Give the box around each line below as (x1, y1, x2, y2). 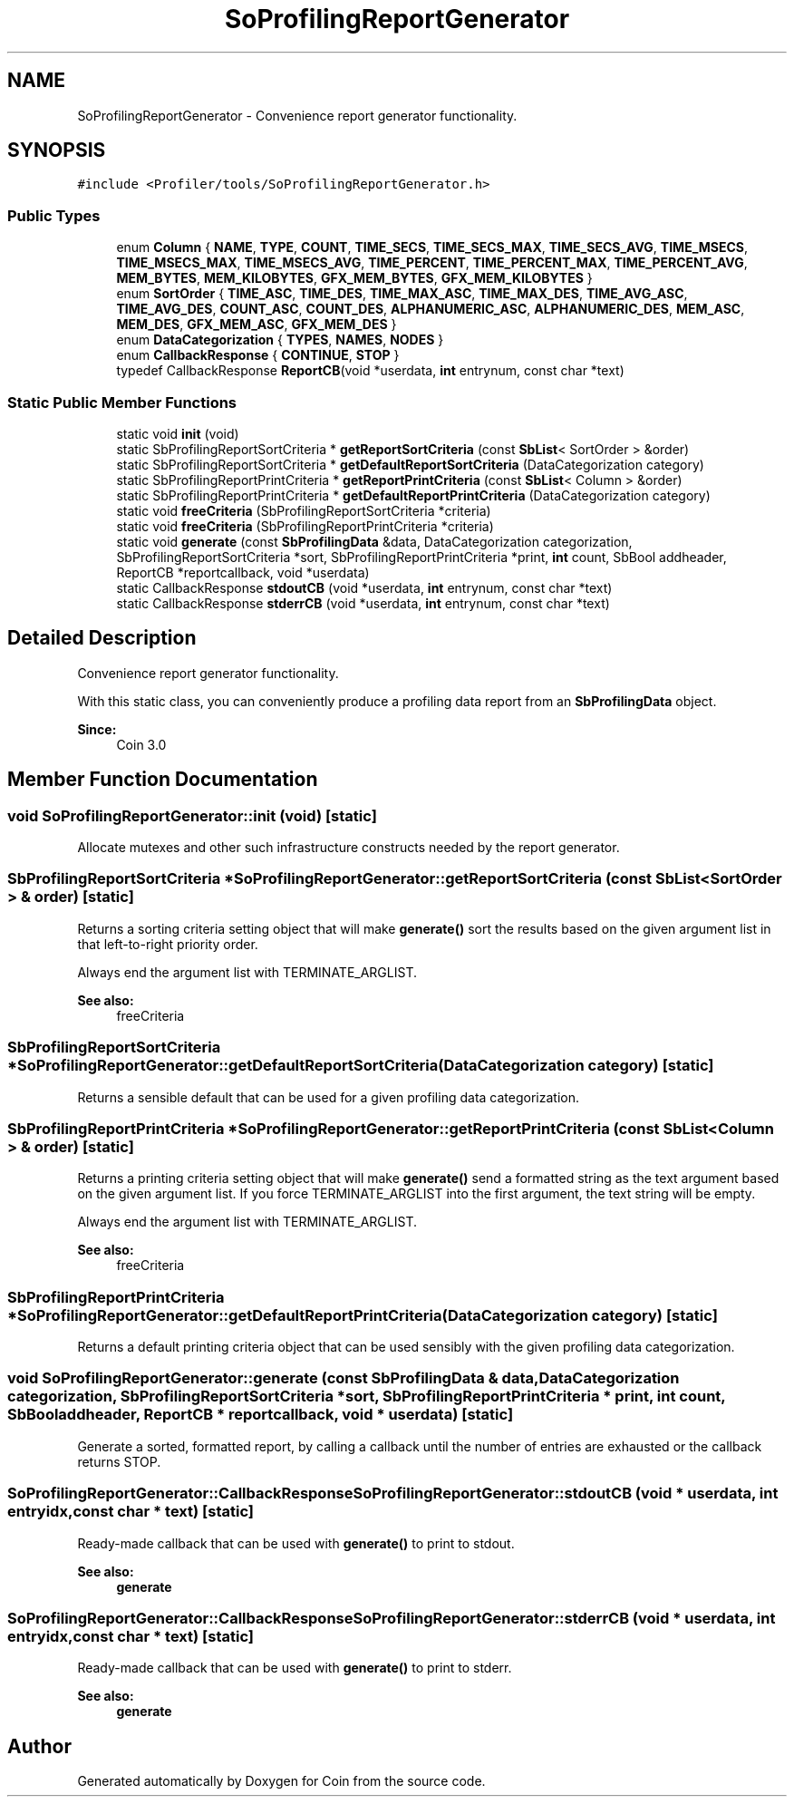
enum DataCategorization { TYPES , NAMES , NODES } (116, 332, 444, 348)
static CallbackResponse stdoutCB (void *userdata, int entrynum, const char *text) (116, 579, 613, 596)
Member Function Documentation (7, 768, 318, 791)
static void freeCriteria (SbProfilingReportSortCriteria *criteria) (116, 502, 491, 519)
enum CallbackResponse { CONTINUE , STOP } (116, 347, 400, 364)
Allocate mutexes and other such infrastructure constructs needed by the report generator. (77, 839, 620, 855)
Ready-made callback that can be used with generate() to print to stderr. (77, 1660, 512, 1676)
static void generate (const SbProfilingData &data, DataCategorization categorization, (116, 533, 633, 549)
